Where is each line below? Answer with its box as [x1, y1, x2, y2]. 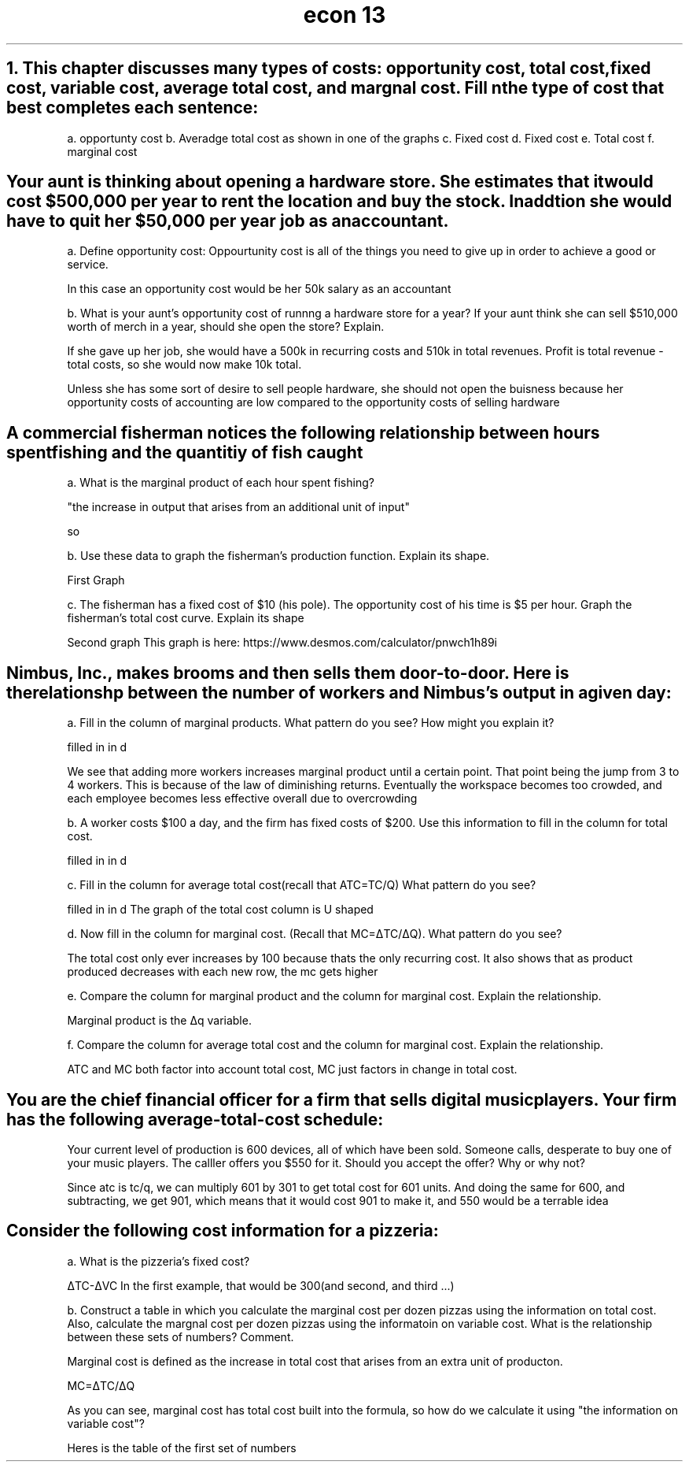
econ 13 [303, 2, 386, 28]
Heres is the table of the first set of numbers [67, 1440, 297, 1455]
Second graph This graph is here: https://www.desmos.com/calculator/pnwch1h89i [67, 636, 497, 650]
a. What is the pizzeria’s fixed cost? [67, 1254, 250, 1268]
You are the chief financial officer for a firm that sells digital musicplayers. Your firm [6, 1089, 677, 1110]
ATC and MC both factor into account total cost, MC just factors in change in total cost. [67, 1062, 518, 1077]
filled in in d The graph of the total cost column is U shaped [67, 903, 374, 917]
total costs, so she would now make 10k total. [67, 358, 302, 372]
